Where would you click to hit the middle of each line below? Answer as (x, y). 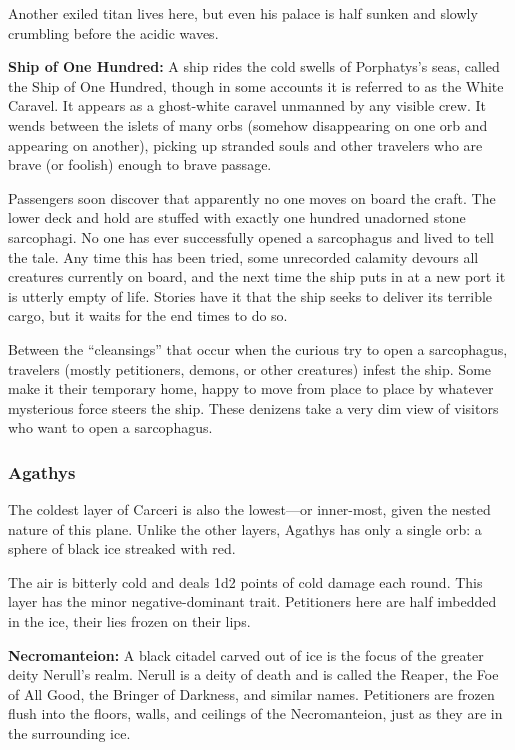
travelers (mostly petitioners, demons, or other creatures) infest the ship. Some (250, 368)
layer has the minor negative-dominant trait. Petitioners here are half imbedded (252, 601)
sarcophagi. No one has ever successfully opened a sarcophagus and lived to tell (251, 236)
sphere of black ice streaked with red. (122, 548)
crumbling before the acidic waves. (113, 32)
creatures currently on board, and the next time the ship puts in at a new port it (257, 276)
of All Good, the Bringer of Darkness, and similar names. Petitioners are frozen (251, 693)
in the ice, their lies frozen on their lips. (129, 621)
